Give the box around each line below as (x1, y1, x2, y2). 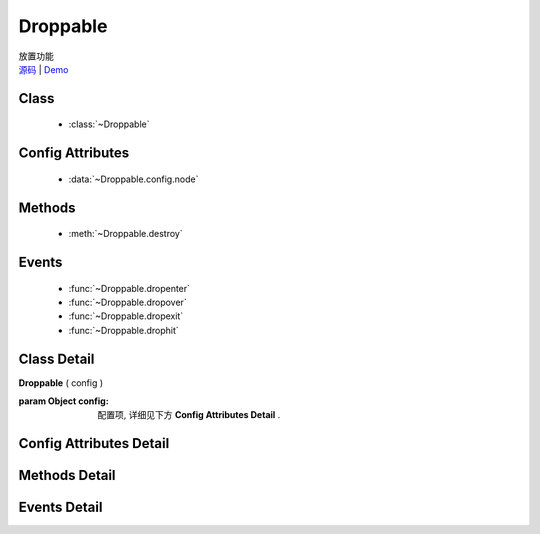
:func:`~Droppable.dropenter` (68, 282, 190, 294)
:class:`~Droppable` (68, 118, 150, 130)
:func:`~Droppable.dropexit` (68, 310, 184, 322)
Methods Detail (18, 467, 116, 484)
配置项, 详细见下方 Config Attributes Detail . (97, 409, 281, 421)
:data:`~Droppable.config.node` (68, 173, 199, 185)
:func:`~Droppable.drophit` (68, 324, 179, 336)
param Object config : (18, 395, 109, 407)
